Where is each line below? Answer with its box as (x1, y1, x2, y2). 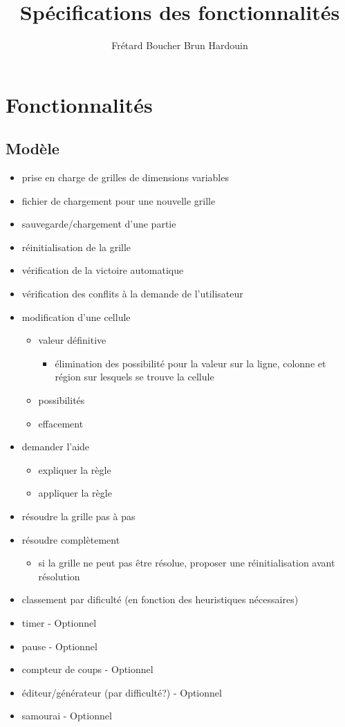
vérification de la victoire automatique (21, 263, 184, 277)
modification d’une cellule (21, 309, 131, 324)
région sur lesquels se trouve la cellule (55, 369, 214, 384)
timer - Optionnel (21, 615, 97, 629)
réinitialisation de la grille (21, 239, 131, 254)
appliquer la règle (38, 486, 112, 500)
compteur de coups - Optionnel (21, 662, 153, 677)
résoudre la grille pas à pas (21, 509, 136, 524)
